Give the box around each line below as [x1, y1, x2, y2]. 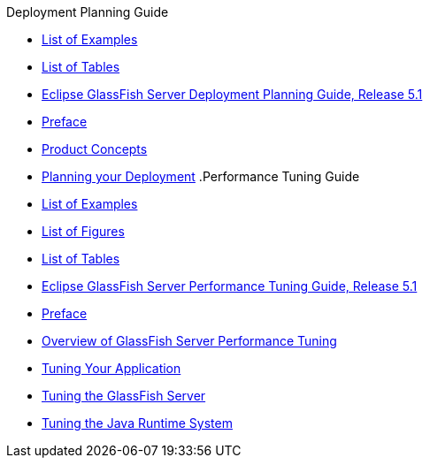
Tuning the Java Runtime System [42, 415, 233, 431]
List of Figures [42, 224, 125, 239]
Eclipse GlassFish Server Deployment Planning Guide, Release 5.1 [42, 87, 423, 102]
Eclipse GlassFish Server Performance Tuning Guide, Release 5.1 [42, 278, 418, 293]
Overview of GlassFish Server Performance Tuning [42, 333, 337, 348]
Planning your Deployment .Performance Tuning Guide [42, 169, 360, 184]
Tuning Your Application [42, 361, 181, 376]
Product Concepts [42, 141, 148, 156]
